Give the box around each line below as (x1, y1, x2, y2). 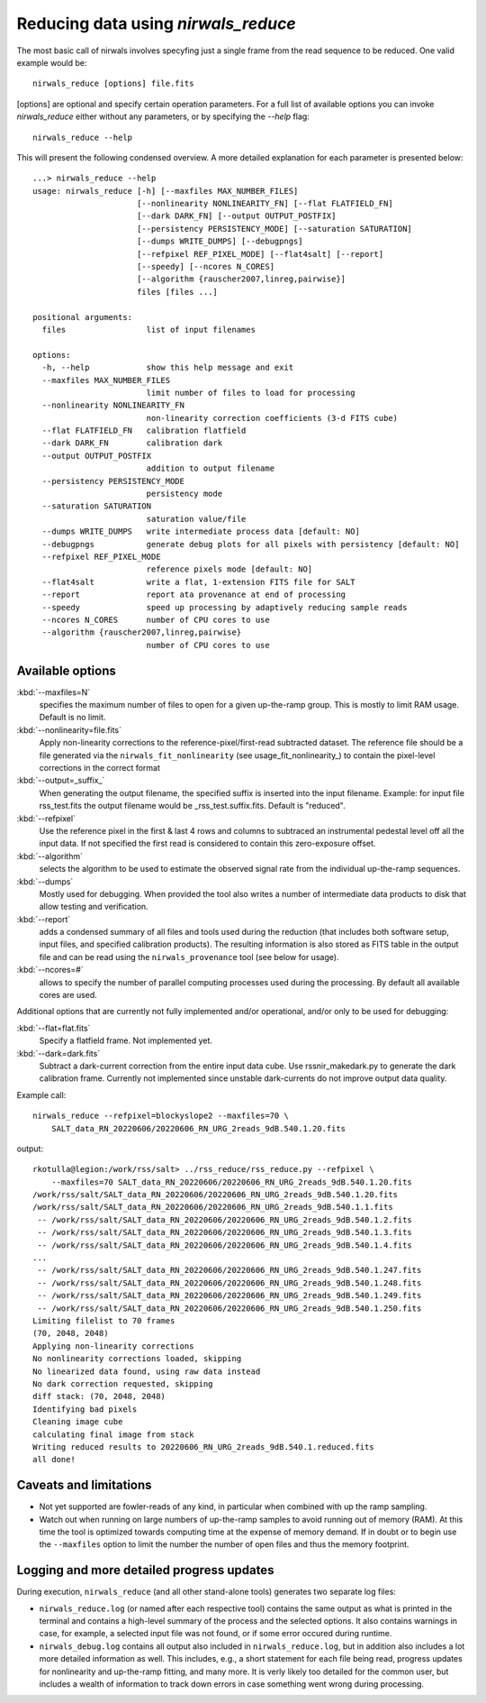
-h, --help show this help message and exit (41, 362, 294, 373)
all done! (32, 1454, 76, 1465)
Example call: (16, 1089, 67, 1100)
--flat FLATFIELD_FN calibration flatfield (41, 426, 247, 436)
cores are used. (39, 990, 98, 1001)
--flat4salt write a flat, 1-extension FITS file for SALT (41, 577, 355, 587)
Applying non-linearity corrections (32, 1341, 194, 1351)
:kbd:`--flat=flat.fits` (16, 1022, 91, 1033)
